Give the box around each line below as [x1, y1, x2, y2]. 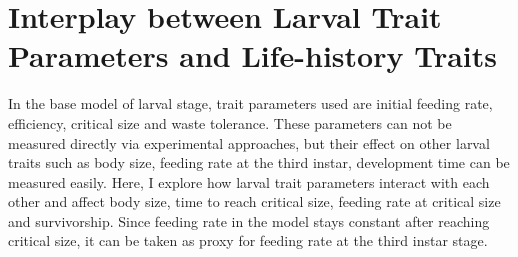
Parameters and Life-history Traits [8, 35, 497, 76]
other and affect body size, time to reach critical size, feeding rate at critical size [8, 191, 501, 212]
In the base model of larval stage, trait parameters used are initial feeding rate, [8, 93, 493, 114]
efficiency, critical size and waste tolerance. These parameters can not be [8, 112, 452, 133]
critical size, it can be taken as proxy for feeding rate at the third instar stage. [8, 230, 488, 251]
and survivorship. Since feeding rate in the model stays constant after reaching [8, 210, 490, 231]
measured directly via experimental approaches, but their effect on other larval [8, 132, 490, 153]
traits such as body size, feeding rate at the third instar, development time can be [8, 152, 510, 173]
